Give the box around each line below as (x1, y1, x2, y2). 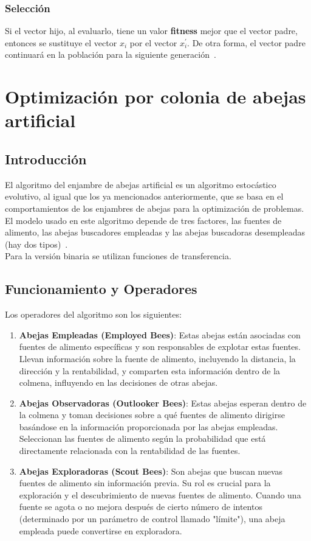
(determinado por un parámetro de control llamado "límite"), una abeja (19, 512, 285, 525)
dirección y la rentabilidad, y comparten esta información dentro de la (19, 364, 281, 377)
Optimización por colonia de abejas (5, 84, 306, 109)
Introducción (5, 149, 87, 168)
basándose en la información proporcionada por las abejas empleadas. (19, 420, 278, 433)
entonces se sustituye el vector (5, 36, 117, 49)
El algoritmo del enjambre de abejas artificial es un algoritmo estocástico (5, 178, 276, 190)
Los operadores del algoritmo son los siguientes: (5, 308, 182, 321)
